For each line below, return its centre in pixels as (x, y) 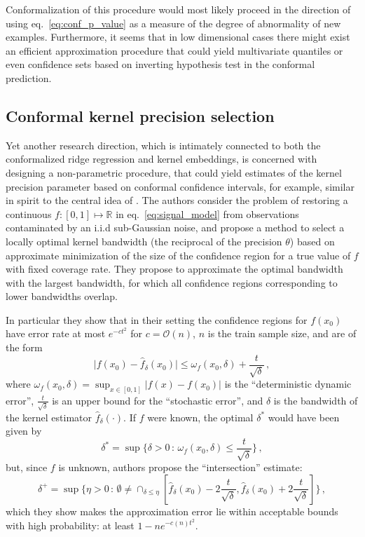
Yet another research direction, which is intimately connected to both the (163, 145)
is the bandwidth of (316, 400)
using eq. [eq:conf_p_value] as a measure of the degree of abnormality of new (173, 23)
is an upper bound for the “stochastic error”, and (158, 400)
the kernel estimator (49, 417)
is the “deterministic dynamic (288, 384)
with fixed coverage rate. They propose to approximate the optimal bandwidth (174, 269)
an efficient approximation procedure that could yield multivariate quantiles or (174, 50)
